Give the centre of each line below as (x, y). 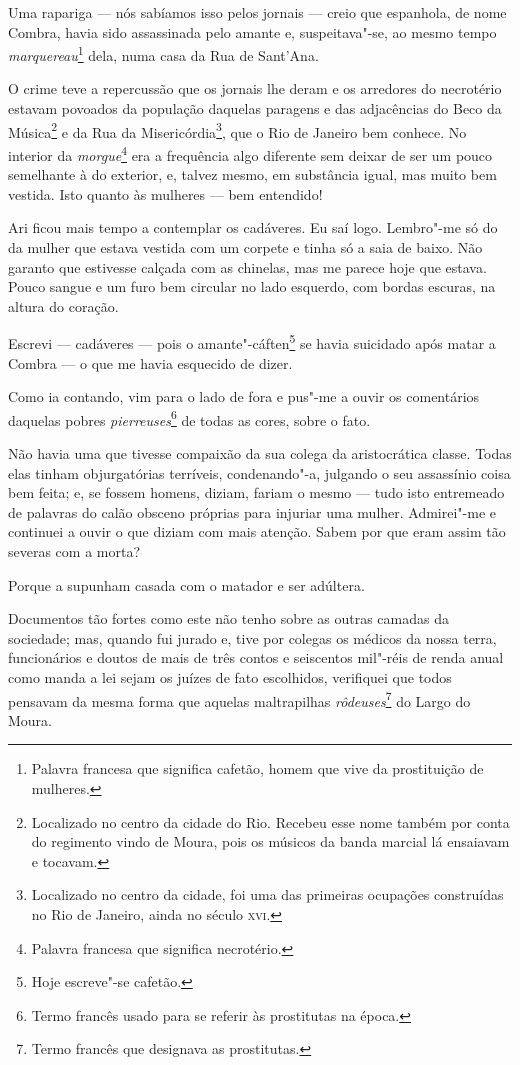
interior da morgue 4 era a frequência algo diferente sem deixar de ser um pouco (250, 153)
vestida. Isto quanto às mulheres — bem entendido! (165, 193)
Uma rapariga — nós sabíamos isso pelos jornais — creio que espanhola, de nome (257, 12)
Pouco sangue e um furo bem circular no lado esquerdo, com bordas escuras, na (252, 286)
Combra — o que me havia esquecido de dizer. (150, 362)
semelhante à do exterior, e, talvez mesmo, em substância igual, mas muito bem (252, 174)
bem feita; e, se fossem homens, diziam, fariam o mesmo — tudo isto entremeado (256, 492)
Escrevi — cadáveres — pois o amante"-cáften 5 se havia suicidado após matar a (252, 341)
